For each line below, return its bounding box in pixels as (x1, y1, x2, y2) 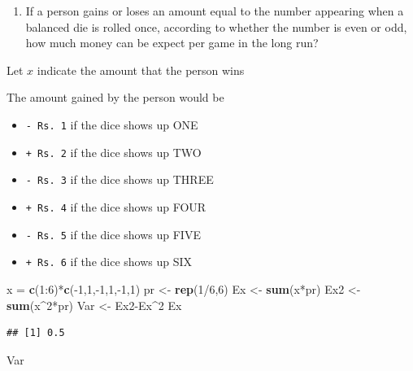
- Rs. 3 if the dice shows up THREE (25, 171, 214, 188)
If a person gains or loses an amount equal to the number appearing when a (25, 2, 404, 19)
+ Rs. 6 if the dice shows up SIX (25, 253, 193, 270)
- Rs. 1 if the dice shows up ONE (25, 116, 198, 133)
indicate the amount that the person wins (37, 61, 245, 78)
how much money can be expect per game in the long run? (25, 34, 319, 51)
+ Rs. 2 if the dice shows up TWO (25, 143, 202, 160)
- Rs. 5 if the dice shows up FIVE (25, 225, 201, 242)
